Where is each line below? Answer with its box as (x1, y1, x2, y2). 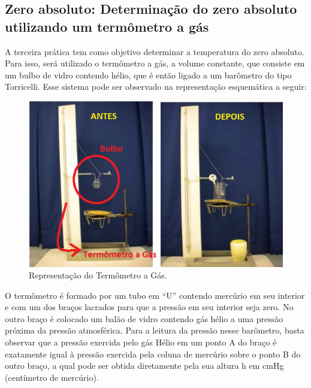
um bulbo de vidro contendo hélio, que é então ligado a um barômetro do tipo (5, 68, 292, 81)
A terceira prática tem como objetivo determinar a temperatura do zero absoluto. (5, 45, 304, 57)
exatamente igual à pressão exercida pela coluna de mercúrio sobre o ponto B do (5, 347, 301, 360)
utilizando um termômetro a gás (5, 17, 209, 35)
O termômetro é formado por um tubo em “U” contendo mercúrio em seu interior (5, 289, 305, 301)
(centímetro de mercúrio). (5, 371, 99, 383)
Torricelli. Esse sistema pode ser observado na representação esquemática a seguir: (5, 80, 307, 93)
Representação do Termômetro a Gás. (29, 269, 167, 281)
